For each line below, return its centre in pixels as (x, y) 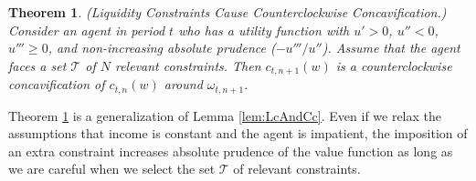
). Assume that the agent (391, 48)
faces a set (37, 65)
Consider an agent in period (87, 30)
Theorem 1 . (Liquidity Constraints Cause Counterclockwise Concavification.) (227, 12)
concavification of (57, 84)
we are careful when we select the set (112, 169)
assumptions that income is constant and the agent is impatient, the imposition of (238, 133)
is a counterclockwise (394, 65)
